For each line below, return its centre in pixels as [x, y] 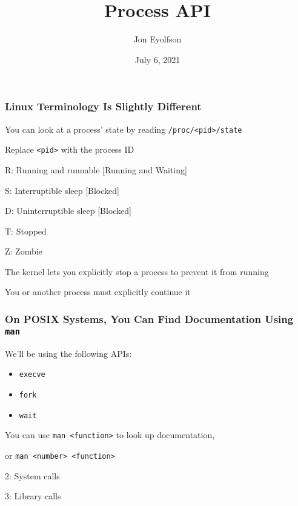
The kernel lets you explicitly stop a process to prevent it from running [137, 271]
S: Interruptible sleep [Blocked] [62, 190]
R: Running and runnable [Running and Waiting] [96, 169]
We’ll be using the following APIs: [68, 353]
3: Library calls [33, 496]
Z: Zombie [24, 251]
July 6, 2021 [157, 59]
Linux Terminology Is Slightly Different [103, 106]
